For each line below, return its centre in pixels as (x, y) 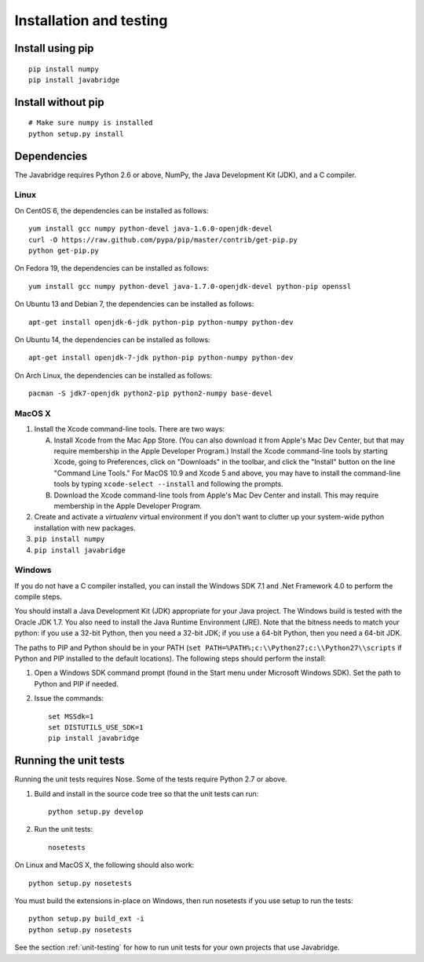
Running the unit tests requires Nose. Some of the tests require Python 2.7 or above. (151, 779)
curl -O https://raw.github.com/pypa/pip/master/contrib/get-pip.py (163, 240)
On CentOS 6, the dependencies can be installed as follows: (111, 210)
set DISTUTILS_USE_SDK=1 (96, 727)
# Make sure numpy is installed (91, 123)
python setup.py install (76, 134)
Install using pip (54, 48)
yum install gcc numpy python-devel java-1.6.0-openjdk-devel (151, 229)
